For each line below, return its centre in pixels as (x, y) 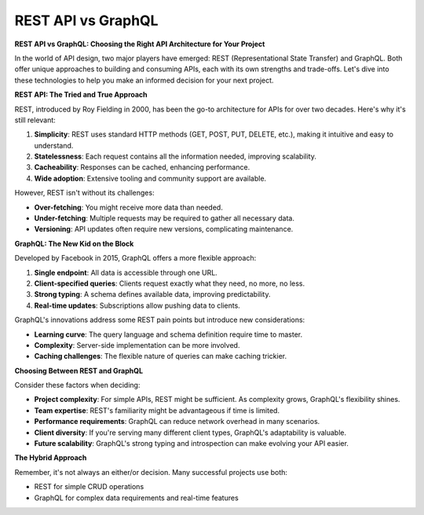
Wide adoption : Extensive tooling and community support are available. (150, 178)
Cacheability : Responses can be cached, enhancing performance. (142, 167)
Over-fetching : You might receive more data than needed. (128, 207)
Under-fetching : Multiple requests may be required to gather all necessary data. (164, 218)
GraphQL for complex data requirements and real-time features (136, 498)
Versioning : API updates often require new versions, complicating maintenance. (164, 229)
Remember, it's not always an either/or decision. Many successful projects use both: (151, 472)
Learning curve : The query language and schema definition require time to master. (168, 334)
